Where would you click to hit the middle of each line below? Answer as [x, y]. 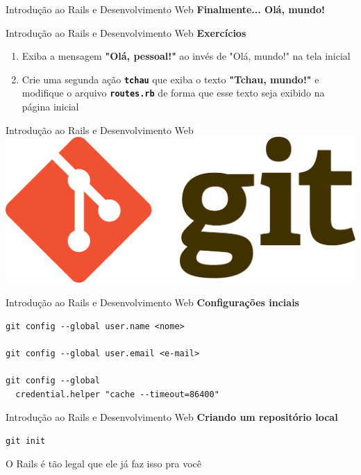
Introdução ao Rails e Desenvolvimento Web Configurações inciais [152, 302]
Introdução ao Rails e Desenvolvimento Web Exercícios [126, 32]
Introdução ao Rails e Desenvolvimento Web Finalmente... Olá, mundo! [166, 9]
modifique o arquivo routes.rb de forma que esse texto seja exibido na [173, 93]
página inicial [50, 107]
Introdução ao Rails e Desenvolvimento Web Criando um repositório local [172, 417]
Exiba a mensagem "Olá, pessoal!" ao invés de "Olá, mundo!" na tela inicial [186, 56]
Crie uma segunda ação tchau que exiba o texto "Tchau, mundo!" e [170, 79]
